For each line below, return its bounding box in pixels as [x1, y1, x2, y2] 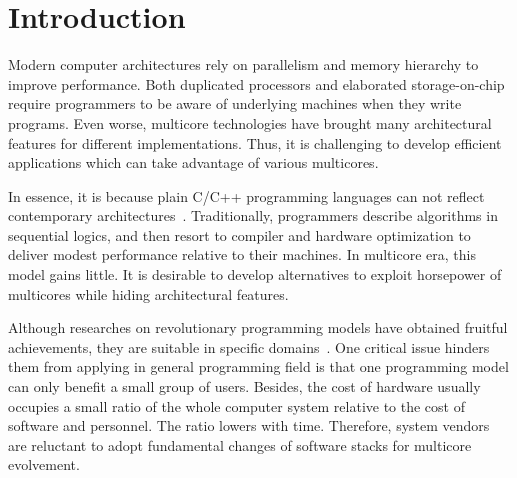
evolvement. [8, 454, 80, 475]
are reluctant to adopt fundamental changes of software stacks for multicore [8, 434, 472, 455]
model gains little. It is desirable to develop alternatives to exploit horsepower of [8, 264, 502, 285]
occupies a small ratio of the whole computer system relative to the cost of [8, 395, 465, 416]
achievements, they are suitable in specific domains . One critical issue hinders [8, 336, 490, 357]
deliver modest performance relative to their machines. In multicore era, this [8, 244, 476, 265]
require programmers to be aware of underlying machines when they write [8, 93, 462, 114]
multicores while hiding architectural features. [8, 283, 289, 304]
